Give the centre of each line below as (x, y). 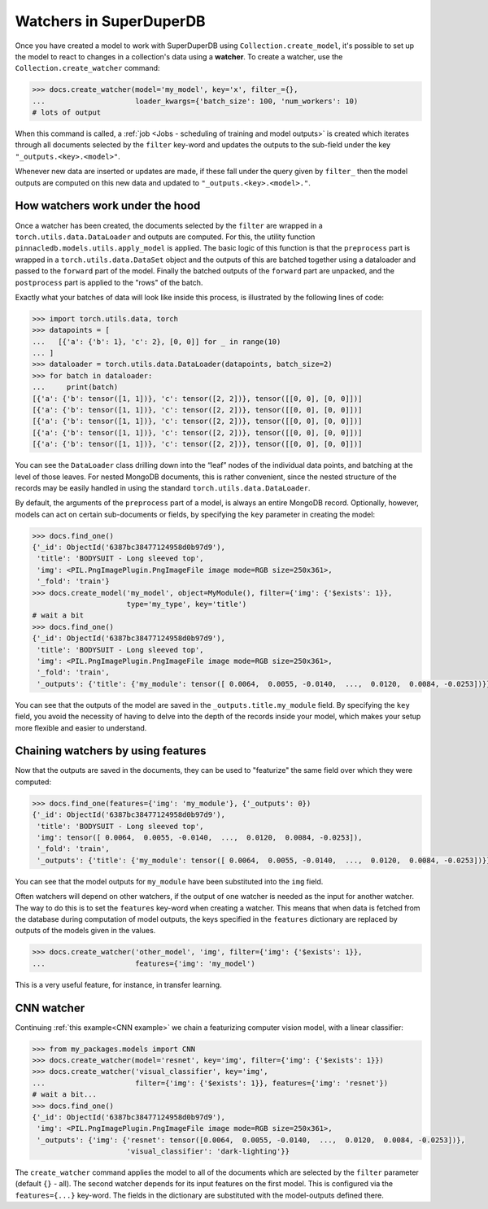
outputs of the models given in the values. (85, 931)
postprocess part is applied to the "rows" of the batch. (109, 282)
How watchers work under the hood (108, 206)
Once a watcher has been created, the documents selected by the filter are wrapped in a (169, 225)
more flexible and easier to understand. (81, 727)
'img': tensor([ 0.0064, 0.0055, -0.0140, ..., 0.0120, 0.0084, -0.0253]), (200, 838)
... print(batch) (75, 387)
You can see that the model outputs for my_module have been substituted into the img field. (169, 881)
